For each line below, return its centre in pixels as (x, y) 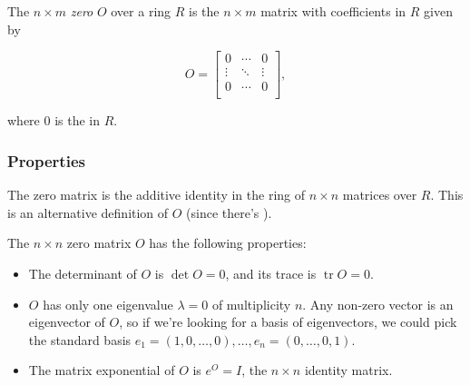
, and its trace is (271, 273)
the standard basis (80, 339)
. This (447, 195)
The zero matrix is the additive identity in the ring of (157, 195)
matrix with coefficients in (333, 11)
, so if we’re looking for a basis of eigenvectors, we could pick (288, 322)
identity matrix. (348, 370)
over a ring (141, 11)
